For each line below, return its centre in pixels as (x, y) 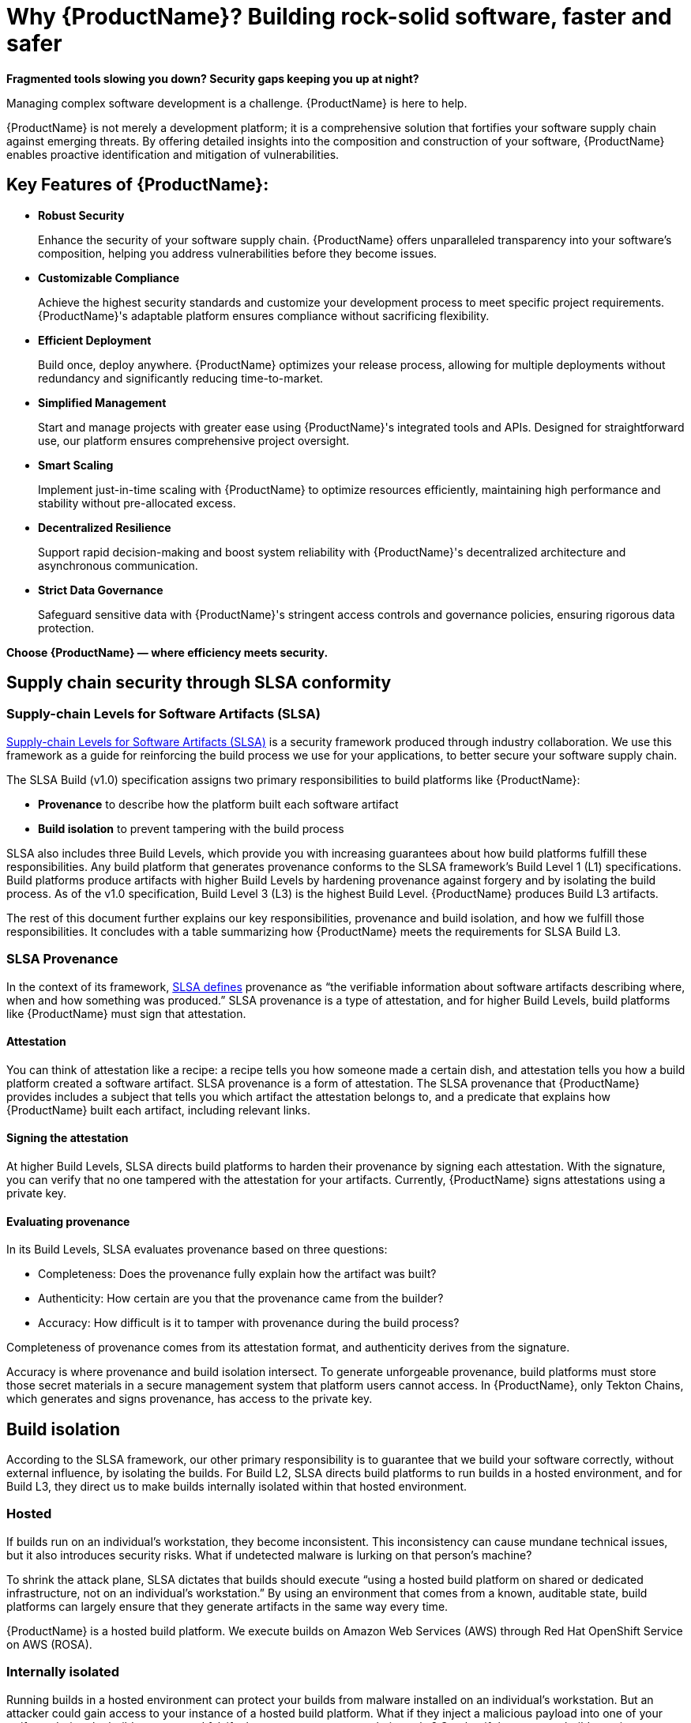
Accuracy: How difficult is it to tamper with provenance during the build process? (249, 1323)
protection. (66, 628)
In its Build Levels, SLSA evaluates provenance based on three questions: (197, 1250)
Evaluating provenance (68, 1221)
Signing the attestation (68, 1138)
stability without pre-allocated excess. (137, 503)
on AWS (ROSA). (49, 1644)
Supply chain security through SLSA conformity (199, 683)
